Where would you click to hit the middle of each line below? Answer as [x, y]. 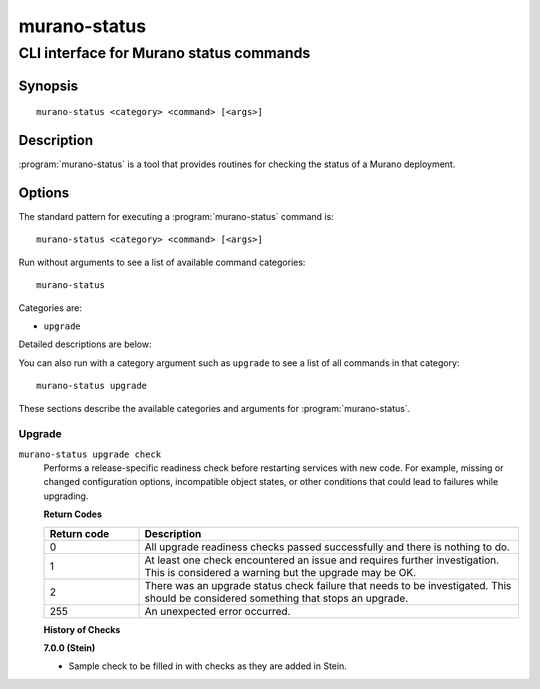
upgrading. [66, 496]
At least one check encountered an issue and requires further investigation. [322, 560]
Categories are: [50, 307]
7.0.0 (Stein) [69, 648]
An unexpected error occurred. [217, 611]
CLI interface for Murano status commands [164, 53]
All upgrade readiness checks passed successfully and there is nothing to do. [327, 547]
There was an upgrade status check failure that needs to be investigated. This [328, 585]
